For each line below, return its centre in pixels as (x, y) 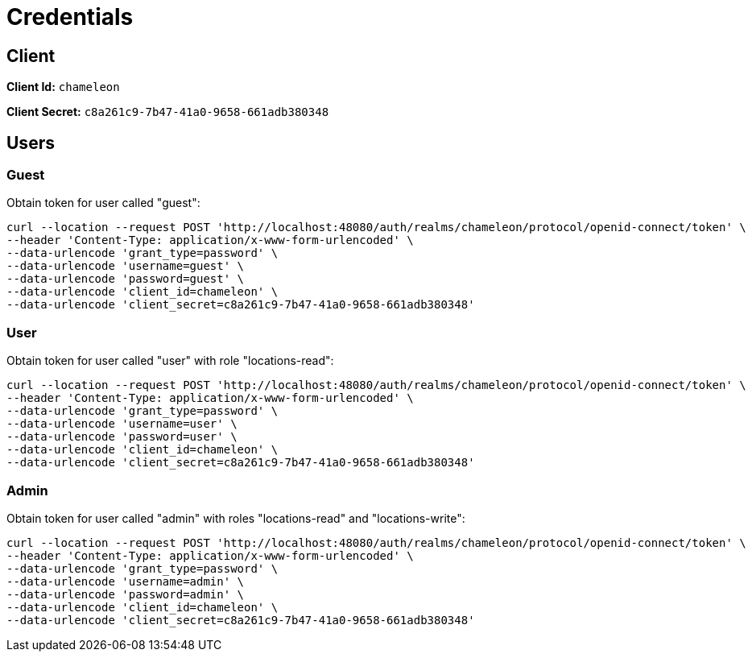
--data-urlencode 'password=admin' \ (126, 594)
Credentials (70, 17)
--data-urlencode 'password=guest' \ (126, 279)
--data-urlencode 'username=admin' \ (126, 581)
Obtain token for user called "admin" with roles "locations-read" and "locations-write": (236, 518)
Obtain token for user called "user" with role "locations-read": (170, 361)
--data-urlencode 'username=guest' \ (126, 266)
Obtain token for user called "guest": (103, 203)
